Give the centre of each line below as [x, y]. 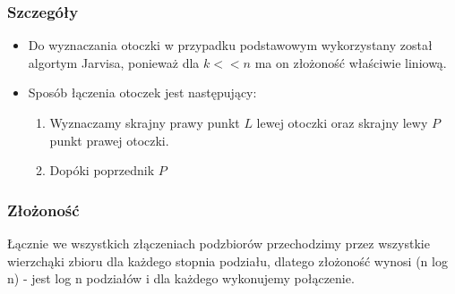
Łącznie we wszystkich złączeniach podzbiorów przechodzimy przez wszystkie [219, 243]
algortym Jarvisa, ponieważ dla [114, 62]
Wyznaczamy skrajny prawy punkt [145, 122]
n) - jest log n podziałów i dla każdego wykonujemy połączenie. [181, 278]
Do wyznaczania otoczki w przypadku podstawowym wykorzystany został [230, 45]
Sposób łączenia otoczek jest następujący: [142, 92]
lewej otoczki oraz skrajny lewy [342, 122]
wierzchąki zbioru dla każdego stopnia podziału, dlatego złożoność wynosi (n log [227, 260]
